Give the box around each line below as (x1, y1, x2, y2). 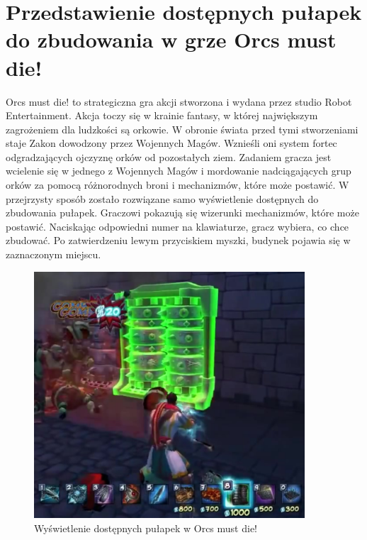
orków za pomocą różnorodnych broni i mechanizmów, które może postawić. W (6, 177, 349, 192)
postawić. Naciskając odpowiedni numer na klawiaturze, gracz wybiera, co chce (6, 219, 349, 233)
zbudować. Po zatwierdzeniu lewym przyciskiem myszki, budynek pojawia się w (6, 233, 351, 248)
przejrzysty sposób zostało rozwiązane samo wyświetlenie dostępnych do (6, 191, 319, 206)
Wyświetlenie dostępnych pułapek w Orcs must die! (34, 520, 257, 535)
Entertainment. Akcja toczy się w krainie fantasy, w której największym (6, 108, 318, 123)
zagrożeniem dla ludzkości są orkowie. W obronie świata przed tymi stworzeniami (6, 121, 358, 136)
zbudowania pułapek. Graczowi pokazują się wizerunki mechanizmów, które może (6, 205, 359, 220)
